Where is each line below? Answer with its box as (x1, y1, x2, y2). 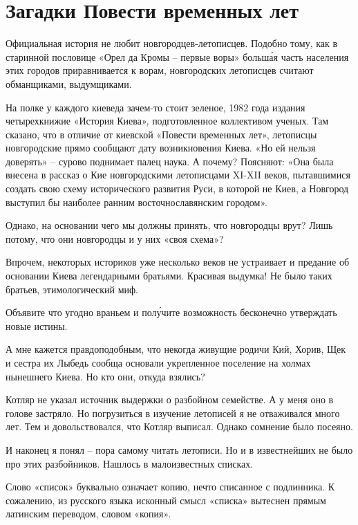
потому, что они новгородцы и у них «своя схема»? (6, 231, 224, 246)
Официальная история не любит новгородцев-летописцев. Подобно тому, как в (6, 36, 338, 50)
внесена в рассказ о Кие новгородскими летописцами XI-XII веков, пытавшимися (6, 167, 350, 182)
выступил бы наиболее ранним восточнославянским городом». (6, 194, 267, 209)
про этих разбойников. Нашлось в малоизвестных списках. (6, 456, 254, 470)
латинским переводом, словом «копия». (6, 506, 171, 521)
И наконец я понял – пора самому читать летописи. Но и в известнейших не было (6, 442, 353, 457)
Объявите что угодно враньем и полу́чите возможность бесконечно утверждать (6, 305, 337, 320)
